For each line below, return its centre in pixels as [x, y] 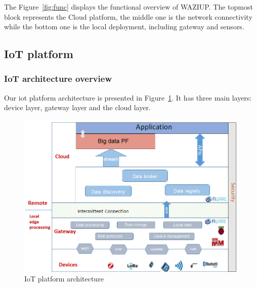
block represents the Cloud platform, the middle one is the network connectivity [128, 16]
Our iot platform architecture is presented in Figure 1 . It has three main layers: [128, 97]
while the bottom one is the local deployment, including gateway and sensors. [124, 27]
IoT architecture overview [58, 79]
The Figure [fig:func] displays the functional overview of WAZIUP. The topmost [128, 7]
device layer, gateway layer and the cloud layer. [77, 107]
